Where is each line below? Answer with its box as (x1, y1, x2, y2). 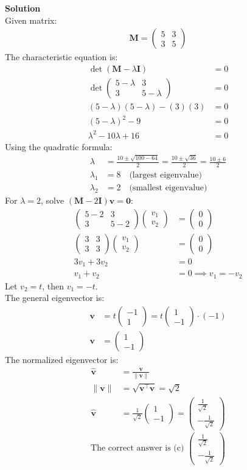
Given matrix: (5, 13, 57, 26)
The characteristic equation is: (5, 50, 118, 63)
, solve (40, 194, 64, 207)
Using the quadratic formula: (5, 140, 113, 153)
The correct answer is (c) (91, 444, 184, 453)
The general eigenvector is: (5, 291, 105, 304)
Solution (5, 2, 41, 14)
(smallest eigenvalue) (129, 184, 207, 193)
